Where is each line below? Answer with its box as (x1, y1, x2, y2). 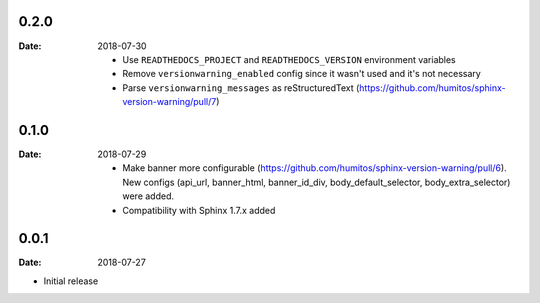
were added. (122, 190, 175, 202)
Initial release (43, 275, 99, 287)
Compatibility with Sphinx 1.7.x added (122, 204, 276, 216)
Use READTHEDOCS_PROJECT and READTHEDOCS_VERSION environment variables (122, 53, 457, 65)
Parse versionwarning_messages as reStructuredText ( (122, 81, 360, 94)
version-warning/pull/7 (122, 96, 217, 108)
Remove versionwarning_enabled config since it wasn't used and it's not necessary (122, 68, 482, 80)
